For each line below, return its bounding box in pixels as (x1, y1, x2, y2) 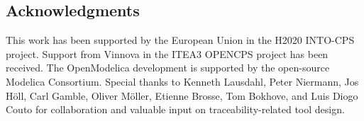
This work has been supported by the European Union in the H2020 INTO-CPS (6, 33, 355, 47)
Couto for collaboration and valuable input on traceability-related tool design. (6, 102, 345, 117)
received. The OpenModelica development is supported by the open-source (6, 60, 330, 75)
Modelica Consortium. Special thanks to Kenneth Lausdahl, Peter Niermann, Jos (6, 74, 359, 88)
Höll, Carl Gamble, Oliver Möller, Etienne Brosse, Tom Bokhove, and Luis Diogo (6, 88, 358, 103)
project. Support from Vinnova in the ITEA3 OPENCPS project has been (6, 46, 329, 61)
